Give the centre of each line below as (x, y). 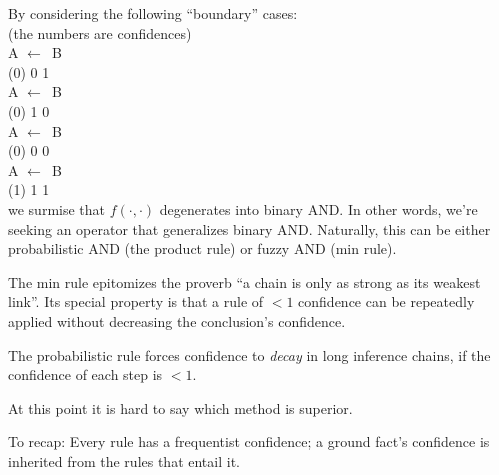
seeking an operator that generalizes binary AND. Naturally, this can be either (249, 228)
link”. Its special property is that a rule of (136, 301)
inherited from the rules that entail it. (124, 460)
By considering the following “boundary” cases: (153, 13)
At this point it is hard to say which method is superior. (180, 407)
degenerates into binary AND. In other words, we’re (318, 208)
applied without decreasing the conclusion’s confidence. (177, 320)
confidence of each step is (85, 374)
